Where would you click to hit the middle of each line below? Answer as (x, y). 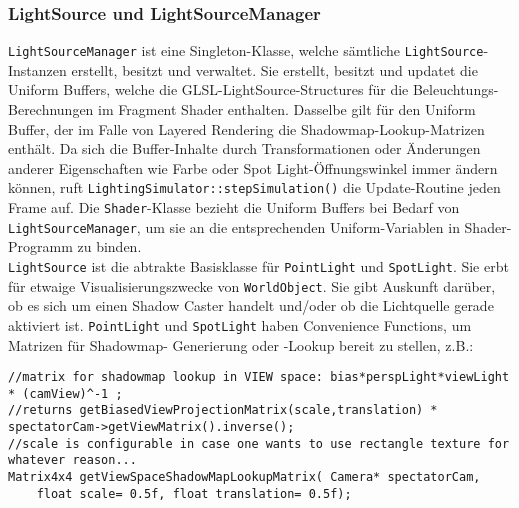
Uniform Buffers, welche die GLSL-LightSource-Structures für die (208, 89)
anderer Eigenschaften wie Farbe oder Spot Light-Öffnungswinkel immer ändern (253, 167)
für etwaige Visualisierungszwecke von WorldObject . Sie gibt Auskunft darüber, (252, 285)
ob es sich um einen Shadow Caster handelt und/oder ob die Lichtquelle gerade (251, 305)
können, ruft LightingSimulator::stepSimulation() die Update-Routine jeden (254, 187)
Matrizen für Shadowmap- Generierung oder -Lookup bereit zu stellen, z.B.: (241, 344)
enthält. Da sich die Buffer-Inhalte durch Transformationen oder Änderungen (244, 148)
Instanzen (37, 69)
